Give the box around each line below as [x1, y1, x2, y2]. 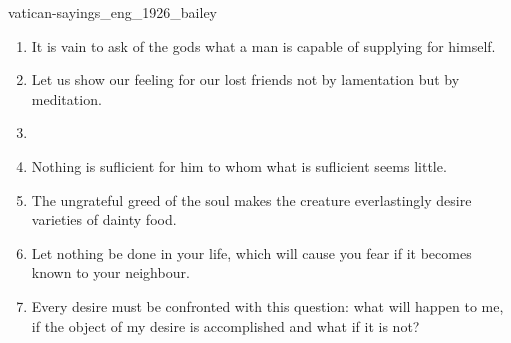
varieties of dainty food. [31, 209, 177, 230]
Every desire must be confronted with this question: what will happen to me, [31, 295, 504, 316]
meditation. [31, 88, 102, 109]
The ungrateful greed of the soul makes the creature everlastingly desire [31, 189, 472, 210]
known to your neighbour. [31, 262, 190, 283]
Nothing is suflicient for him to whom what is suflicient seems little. [31, 155, 447, 176]
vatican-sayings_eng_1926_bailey [8, 2, 217, 22]
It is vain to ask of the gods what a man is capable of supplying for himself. [31, 35, 496, 56]
